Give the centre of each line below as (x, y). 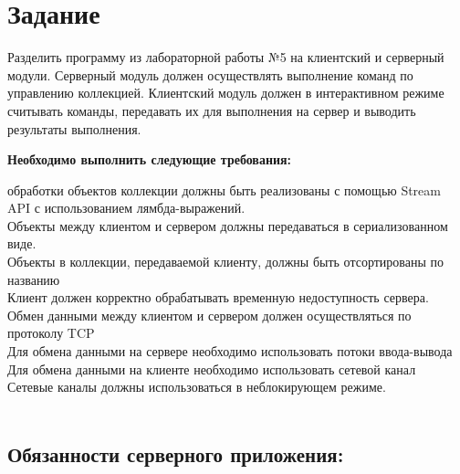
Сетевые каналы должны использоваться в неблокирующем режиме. (197, 387)
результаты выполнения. (74, 128)
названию (34, 279)
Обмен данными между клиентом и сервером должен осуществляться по (209, 315)
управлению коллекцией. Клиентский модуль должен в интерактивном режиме (226, 93)
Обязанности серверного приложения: (176, 453)
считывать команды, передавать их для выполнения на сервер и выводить (212, 110)
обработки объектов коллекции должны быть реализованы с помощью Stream (224, 190)
